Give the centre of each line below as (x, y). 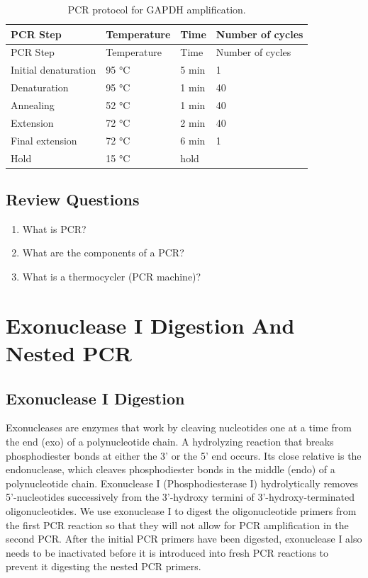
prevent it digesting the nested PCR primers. (104, 566)
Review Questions (73, 199)
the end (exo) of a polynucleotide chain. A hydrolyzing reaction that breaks (170, 441)
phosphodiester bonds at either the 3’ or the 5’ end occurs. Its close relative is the (184, 455)
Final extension (44, 140)
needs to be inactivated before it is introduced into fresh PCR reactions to (167, 552)
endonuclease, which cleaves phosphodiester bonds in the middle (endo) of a (171, 469)
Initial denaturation (54, 70)
